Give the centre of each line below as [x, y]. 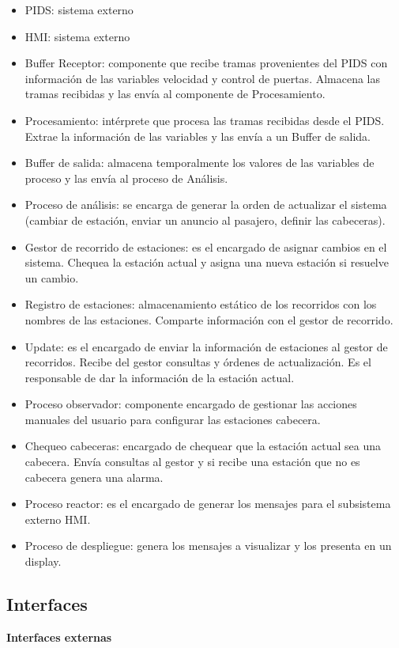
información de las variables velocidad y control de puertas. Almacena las [203, 78]
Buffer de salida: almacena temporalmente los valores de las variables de [199, 163]
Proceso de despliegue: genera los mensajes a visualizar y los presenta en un [208, 546]
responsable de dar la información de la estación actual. [160, 377]
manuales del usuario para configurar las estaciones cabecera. [173, 419]
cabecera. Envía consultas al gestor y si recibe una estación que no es [192, 462]
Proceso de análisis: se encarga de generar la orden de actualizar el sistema [206, 205]
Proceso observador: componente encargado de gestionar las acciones [191, 404]
